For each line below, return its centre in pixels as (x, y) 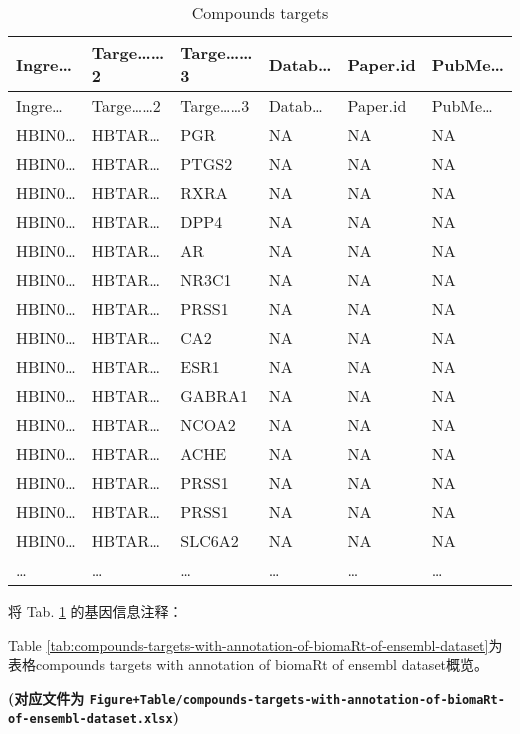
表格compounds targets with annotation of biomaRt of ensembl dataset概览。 (248, 664)
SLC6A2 (209, 540)
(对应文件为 (46, 697)
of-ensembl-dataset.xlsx (90, 719)
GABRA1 (214, 395)
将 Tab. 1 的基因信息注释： (95, 611)
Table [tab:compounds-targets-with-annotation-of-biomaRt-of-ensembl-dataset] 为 (255, 644)
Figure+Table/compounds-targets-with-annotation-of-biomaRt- (297, 699)
